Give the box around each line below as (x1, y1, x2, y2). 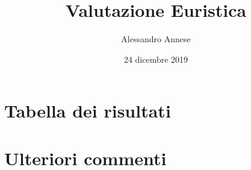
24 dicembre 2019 (123, 52, 188, 65)
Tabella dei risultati (4, 98, 171, 123)
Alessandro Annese (121, 33, 191, 45)
